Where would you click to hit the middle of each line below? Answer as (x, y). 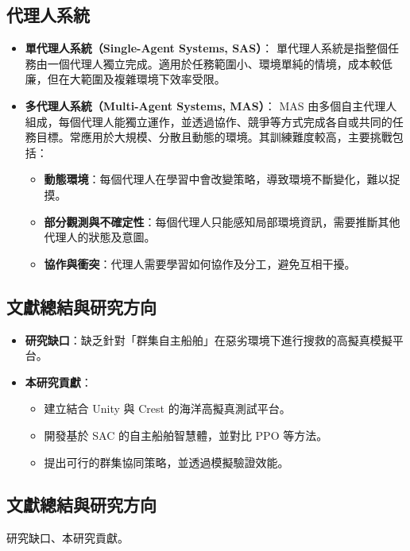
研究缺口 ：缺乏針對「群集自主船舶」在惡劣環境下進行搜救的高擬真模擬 (209, 339)
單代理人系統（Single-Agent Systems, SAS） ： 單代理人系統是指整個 (206, 48)
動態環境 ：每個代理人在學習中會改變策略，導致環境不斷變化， (205, 179)
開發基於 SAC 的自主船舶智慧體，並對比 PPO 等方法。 (186, 435)
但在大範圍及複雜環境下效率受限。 (136, 79)
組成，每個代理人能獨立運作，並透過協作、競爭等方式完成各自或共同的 (209, 121)
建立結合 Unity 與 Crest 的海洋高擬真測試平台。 (167, 408)
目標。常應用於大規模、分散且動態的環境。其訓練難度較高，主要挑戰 (214, 137)
